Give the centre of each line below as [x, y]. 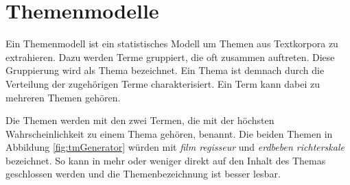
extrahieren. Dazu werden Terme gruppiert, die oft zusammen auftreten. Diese [170, 57]
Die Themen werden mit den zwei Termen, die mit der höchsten [140, 120]
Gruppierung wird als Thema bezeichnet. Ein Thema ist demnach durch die [165, 70]
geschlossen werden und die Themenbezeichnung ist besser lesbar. [143, 174]
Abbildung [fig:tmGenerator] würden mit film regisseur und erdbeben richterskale [175, 147]
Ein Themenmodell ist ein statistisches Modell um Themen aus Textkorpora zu [172, 44]
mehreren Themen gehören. [63, 97]
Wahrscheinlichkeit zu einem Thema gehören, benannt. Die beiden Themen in [169, 133]
